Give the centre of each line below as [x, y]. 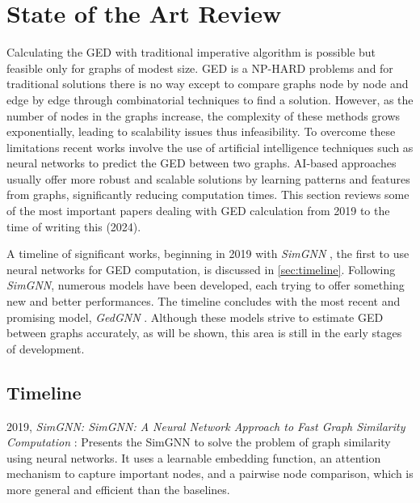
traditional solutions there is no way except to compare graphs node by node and [208, 84]
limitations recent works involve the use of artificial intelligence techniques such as [210, 147]
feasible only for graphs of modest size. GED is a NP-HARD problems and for [200, 68]
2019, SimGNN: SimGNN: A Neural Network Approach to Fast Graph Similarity [206, 426]
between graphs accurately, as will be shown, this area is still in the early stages [204, 333]
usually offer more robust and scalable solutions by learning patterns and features [208, 178]
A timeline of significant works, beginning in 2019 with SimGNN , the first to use [208, 254]
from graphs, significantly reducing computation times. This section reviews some [208, 194]
